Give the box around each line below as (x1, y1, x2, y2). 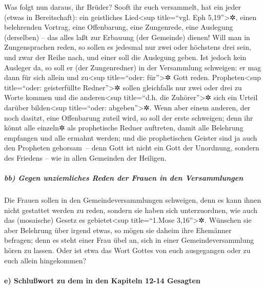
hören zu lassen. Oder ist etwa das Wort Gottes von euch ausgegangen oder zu (4, 245, 251, 256)
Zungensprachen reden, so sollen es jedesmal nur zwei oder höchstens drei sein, (4, 42, 251, 52)
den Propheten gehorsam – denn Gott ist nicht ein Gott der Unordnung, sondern (4, 142, 259, 153)
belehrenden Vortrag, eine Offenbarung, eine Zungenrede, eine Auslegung (4, 22, 233, 32)
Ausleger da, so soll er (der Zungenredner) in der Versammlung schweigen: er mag (4, 62, 261, 72)
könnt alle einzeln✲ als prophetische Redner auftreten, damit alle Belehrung (4, 122, 243, 133)
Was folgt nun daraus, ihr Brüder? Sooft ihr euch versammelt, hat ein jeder (4, 2, 241, 12)
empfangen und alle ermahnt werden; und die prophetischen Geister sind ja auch (4, 132, 257, 143)
